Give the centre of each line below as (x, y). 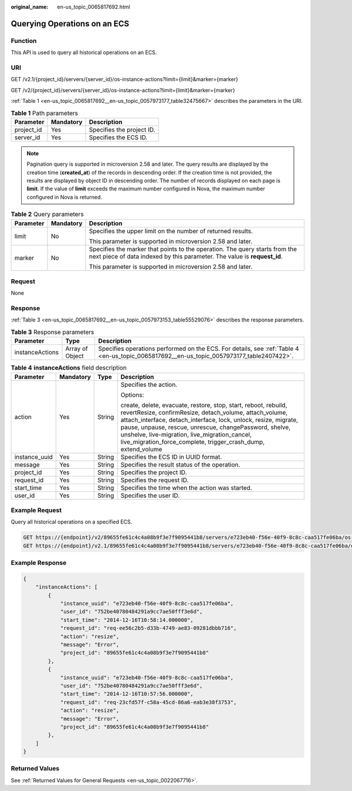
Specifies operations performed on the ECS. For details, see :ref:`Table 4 (199, 348)
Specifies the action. (149, 384)
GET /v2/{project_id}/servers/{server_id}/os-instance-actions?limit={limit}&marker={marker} (123, 90)
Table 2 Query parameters (48, 214)
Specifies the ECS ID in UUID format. (171, 457)
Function (24, 41)
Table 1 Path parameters (45, 113)
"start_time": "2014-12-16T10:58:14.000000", (127, 620)
